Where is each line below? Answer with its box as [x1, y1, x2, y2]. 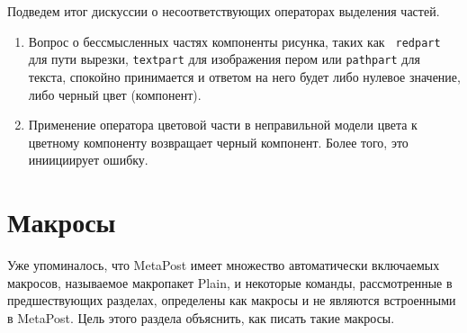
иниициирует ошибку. [28, 150, 148, 169]
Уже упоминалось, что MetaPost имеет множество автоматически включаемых [7, 256, 440, 274]
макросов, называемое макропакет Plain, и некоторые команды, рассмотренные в [7, 273, 453, 292]
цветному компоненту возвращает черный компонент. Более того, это [28, 132, 409, 151]
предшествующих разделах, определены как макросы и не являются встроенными [7, 291, 456, 310]
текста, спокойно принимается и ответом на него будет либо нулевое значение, [28, 67, 461, 85]
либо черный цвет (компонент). [28, 85, 202, 103]
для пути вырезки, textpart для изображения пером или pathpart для [28, 49, 420, 68]
